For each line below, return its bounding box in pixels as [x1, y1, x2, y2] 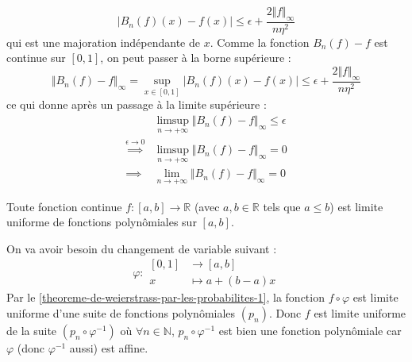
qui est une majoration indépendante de [6, 33, 200, 50]
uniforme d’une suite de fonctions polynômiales [6, 305, 236, 322]
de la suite [6, 322, 57, 339]
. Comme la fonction [210, 33, 310, 50]
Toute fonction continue [6, 198, 122, 214]
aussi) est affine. [69, 340, 148, 356]
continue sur [6, 49, 66, 66]
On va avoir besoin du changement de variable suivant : [6, 240, 277, 256]
